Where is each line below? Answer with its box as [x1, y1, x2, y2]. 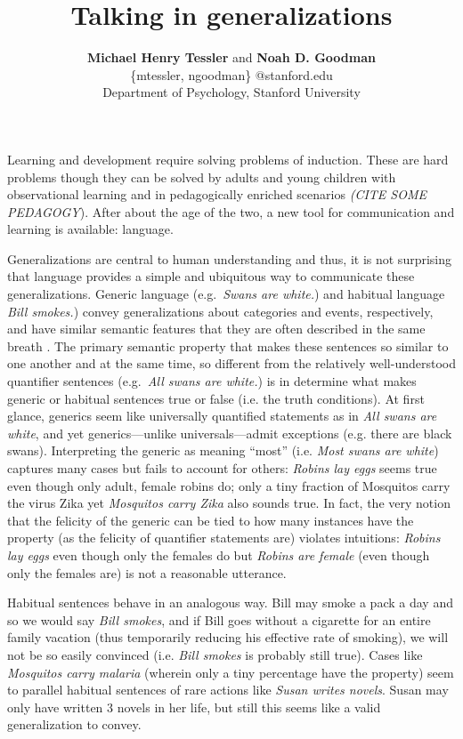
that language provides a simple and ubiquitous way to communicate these [7, 267, 415, 285]
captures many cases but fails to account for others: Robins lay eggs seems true [7, 459, 437, 477]
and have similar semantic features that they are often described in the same [7, 319, 426, 338]
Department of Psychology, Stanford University [102, 83, 361, 101]
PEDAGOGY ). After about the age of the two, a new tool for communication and [7, 202, 455, 221]
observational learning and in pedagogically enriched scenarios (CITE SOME [7, 185, 426, 204]
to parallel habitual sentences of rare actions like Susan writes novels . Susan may [7, 680, 449, 699]
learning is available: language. [7, 220, 174, 238]
